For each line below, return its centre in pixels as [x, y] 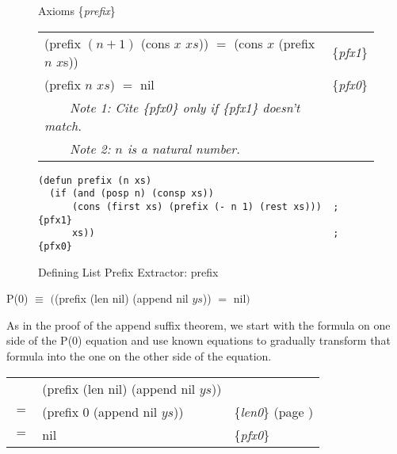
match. [63, 125]
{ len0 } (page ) [274, 411]
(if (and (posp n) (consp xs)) [132, 194]
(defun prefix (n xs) [95, 180]
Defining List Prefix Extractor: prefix [128, 271]
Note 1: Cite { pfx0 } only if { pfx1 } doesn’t [185, 107]
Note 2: [90, 148]
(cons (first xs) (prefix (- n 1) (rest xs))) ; [205, 206]
